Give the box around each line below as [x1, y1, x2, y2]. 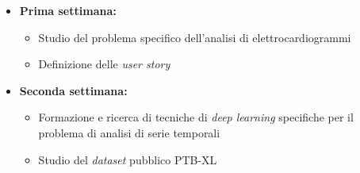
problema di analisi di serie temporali [38, 124, 220, 140]
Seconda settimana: [19, 82, 128, 98]
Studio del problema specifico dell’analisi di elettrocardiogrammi [38, 29, 351, 45]
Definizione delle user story [38, 56, 170, 72]
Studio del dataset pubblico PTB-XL [38, 151, 217, 167]
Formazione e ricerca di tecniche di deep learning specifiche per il [38, 109, 354, 125]
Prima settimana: [19, 2, 117, 18]
